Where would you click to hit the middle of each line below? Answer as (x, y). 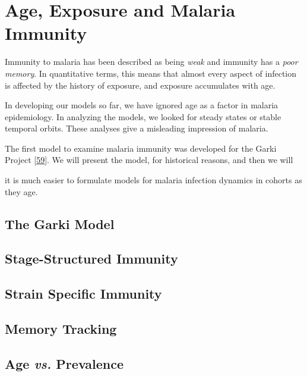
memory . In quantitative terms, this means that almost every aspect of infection (151, 73)
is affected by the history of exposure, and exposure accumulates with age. (140, 85)
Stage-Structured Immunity (91, 258)
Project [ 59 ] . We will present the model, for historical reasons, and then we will (149, 160)
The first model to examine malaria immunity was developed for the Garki (141, 148)
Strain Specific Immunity (83, 294)
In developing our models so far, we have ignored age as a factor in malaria (142, 105)
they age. (21, 191)
